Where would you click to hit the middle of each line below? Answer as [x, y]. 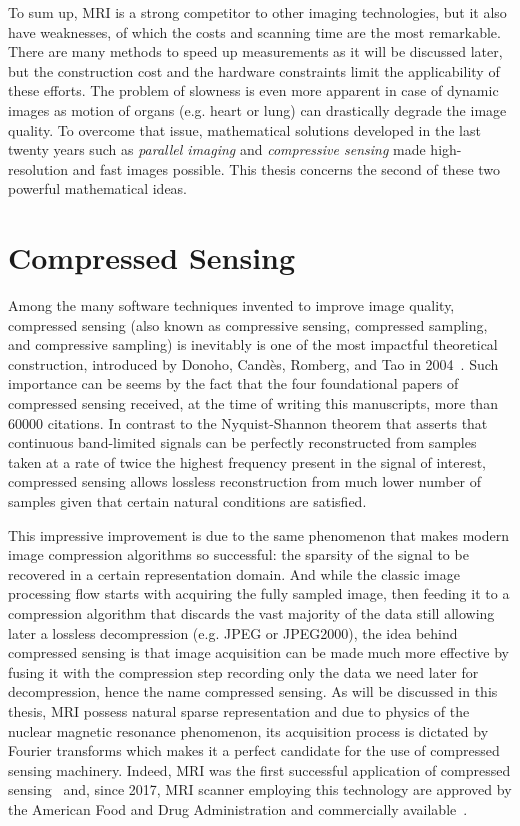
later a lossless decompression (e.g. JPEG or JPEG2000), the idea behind [233, 632]
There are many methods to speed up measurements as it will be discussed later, [255, 51]
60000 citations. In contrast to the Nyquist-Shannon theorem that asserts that [248, 422]
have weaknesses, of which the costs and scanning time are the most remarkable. [254, 31]
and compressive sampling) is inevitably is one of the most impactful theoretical [253, 344]
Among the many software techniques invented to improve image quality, [231, 305]
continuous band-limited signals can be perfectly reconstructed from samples [242, 442]
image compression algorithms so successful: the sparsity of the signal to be [238, 554]
